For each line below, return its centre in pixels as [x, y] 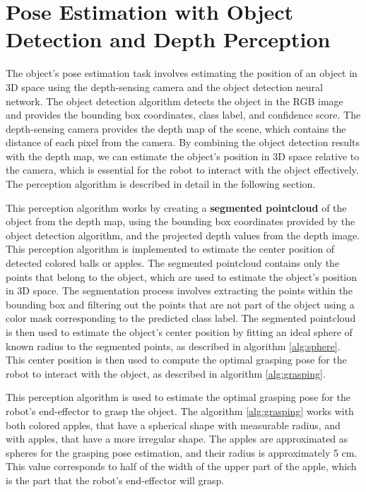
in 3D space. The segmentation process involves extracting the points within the [179, 290]
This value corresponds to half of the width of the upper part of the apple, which [181, 466]
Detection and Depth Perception [168, 39]
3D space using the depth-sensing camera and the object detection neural [164, 86]
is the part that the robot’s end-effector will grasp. [115, 480]
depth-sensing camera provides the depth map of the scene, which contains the [176, 128]
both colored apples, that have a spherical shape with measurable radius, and [173, 425]
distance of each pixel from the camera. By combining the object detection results [183, 142]
